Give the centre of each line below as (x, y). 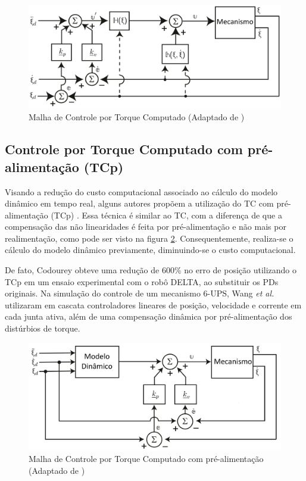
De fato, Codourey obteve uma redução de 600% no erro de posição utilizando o (151, 270)
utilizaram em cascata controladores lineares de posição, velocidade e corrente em (153, 304)
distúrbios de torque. (43, 328)
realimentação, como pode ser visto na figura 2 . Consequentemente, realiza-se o (149, 238)
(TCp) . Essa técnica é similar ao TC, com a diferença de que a (166, 215)
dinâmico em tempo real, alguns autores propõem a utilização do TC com (139, 203)
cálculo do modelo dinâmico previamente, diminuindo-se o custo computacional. (150, 250)
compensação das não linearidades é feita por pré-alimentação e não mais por (146, 227)
